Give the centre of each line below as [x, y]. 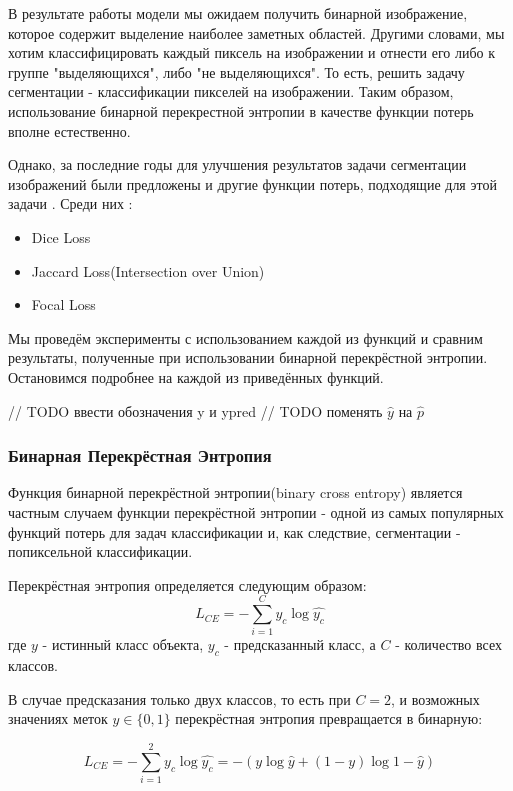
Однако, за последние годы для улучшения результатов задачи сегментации [237, 164]
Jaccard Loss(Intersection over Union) [148, 270]
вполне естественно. [69, 130]
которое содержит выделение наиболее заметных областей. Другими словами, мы [256, 32]
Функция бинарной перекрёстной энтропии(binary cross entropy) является [235, 492]
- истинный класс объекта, [123, 644]
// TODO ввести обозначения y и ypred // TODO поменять [195, 410]
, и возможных [435, 698]
